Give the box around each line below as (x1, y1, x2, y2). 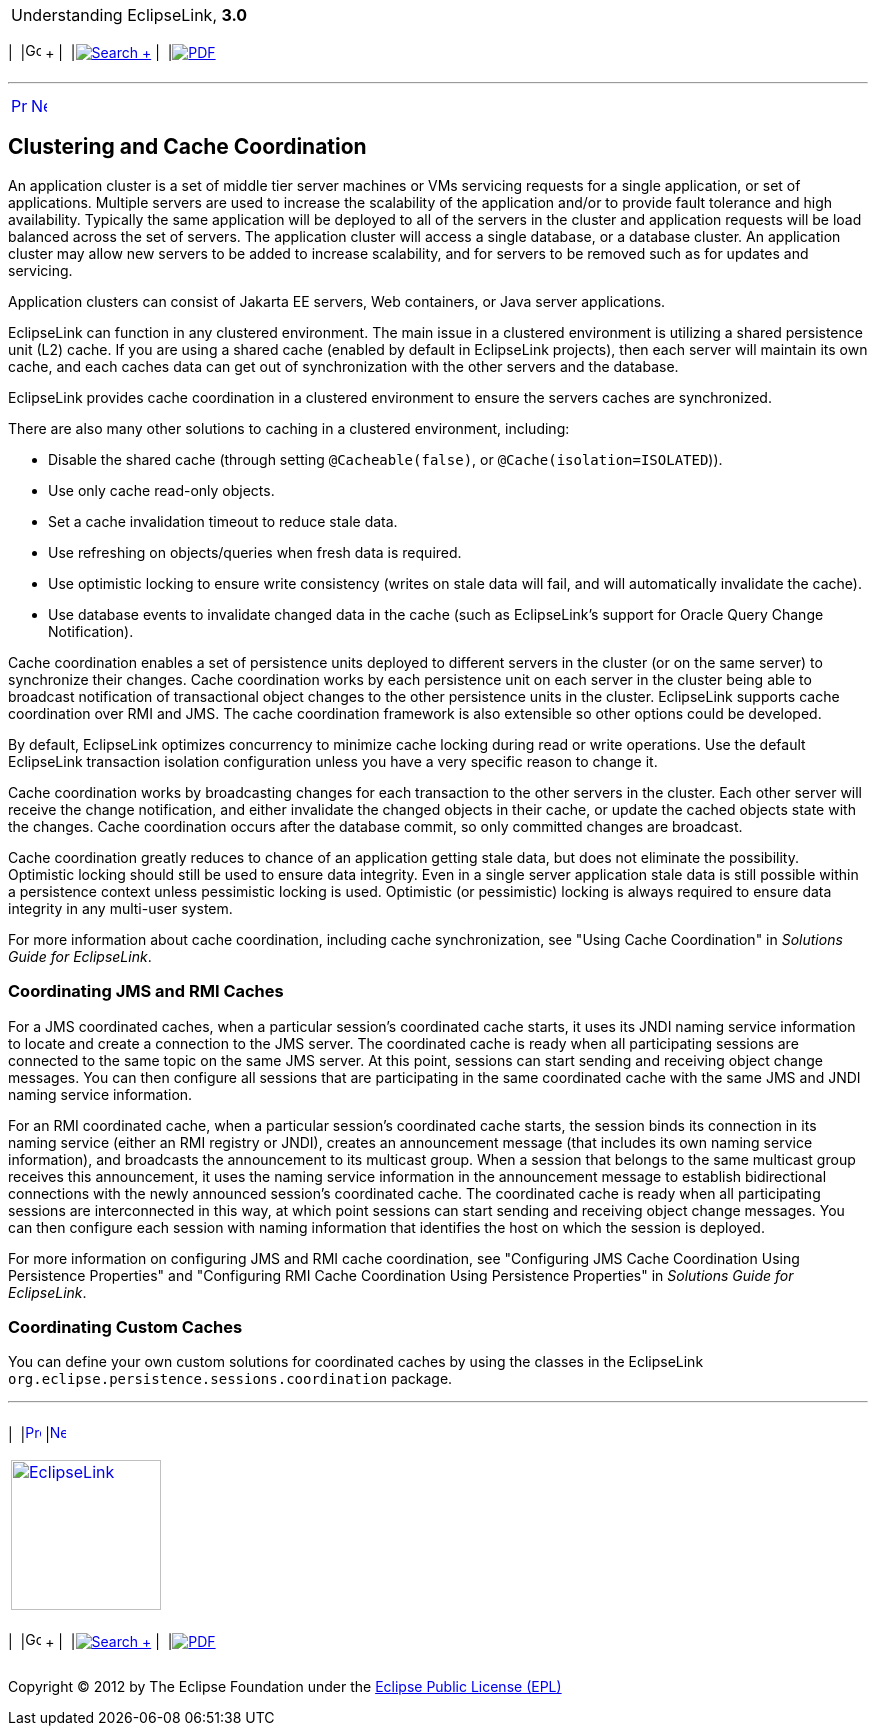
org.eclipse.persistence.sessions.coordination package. (8, 1370, 453, 1388)
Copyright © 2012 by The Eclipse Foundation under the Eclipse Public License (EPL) (8, 1678, 562, 1696)
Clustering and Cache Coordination (8, 134, 367, 160)
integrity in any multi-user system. (8, 899, 233, 917)
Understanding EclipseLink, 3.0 (11, 5, 248, 25)
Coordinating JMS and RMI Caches (8, 981, 284, 1002)
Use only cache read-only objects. (48, 481, 275, 499)
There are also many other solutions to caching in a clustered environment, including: (8, 419, 570, 437)
